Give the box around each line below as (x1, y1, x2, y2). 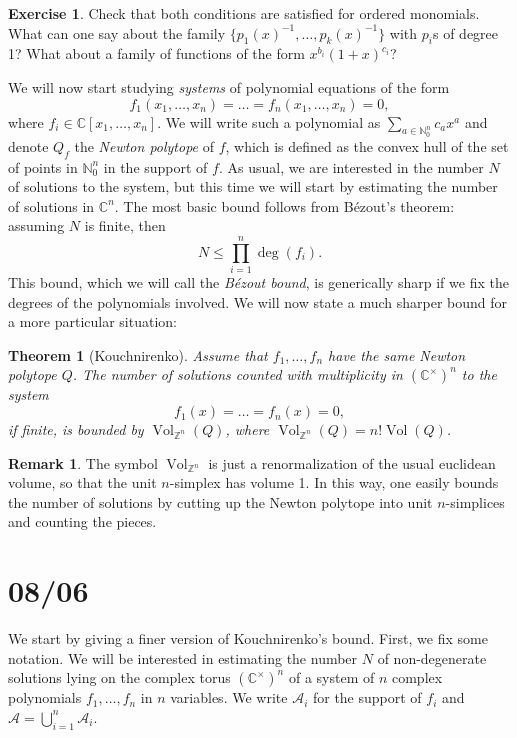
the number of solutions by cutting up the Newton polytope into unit (8, 491, 433, 512)
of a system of (288, 667, 375, 688)
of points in (8, 156, 78, 177)
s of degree (432, 22, 499, 43)
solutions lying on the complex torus (8, 667, 231, 688)
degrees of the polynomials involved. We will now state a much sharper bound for (8, 291, 508, 312)
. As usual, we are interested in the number (218, 156, 484, 177)
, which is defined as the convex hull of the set (225, 135, 509, 156)
